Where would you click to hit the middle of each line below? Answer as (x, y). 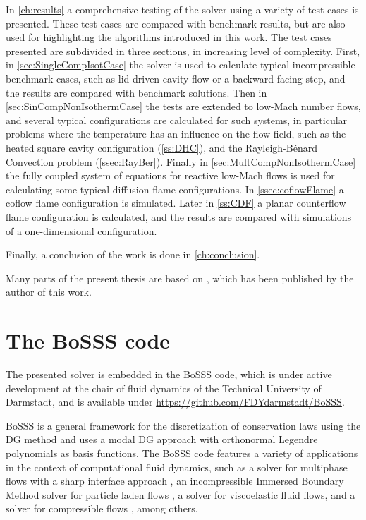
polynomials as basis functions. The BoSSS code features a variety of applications (182, 453)
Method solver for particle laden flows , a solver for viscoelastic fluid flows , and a (181, 494)
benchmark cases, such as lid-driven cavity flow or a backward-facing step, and (176, 78)
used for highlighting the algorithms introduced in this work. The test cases (169, 37)
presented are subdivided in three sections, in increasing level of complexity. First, (183, 50)
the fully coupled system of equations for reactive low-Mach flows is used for (170, 175)
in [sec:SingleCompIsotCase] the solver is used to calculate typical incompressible (181, 65)
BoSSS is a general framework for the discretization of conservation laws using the (183, 425)
